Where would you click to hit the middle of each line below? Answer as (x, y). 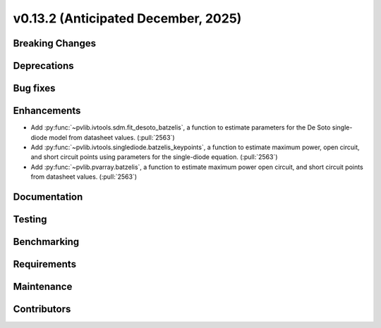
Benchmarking (46, 242)
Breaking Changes (55, 43)
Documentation (48, 197)
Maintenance (43, 286)
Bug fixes (34, 88)
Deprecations (43, 66)
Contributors (42, 309)
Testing (30, 219)
